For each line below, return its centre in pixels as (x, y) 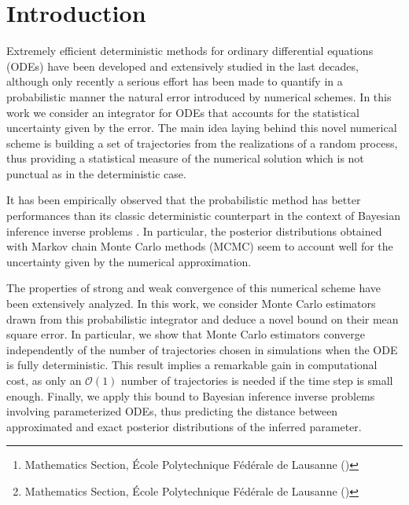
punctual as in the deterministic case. (96, 173)
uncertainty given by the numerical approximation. (129, 261)
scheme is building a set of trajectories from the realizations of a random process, (202, 143)
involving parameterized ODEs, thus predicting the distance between (172, 411)
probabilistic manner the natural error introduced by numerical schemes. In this (199, 96)
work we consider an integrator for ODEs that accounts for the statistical (183, 112)
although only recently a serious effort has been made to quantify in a (175, 81)
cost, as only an (44, 380)
